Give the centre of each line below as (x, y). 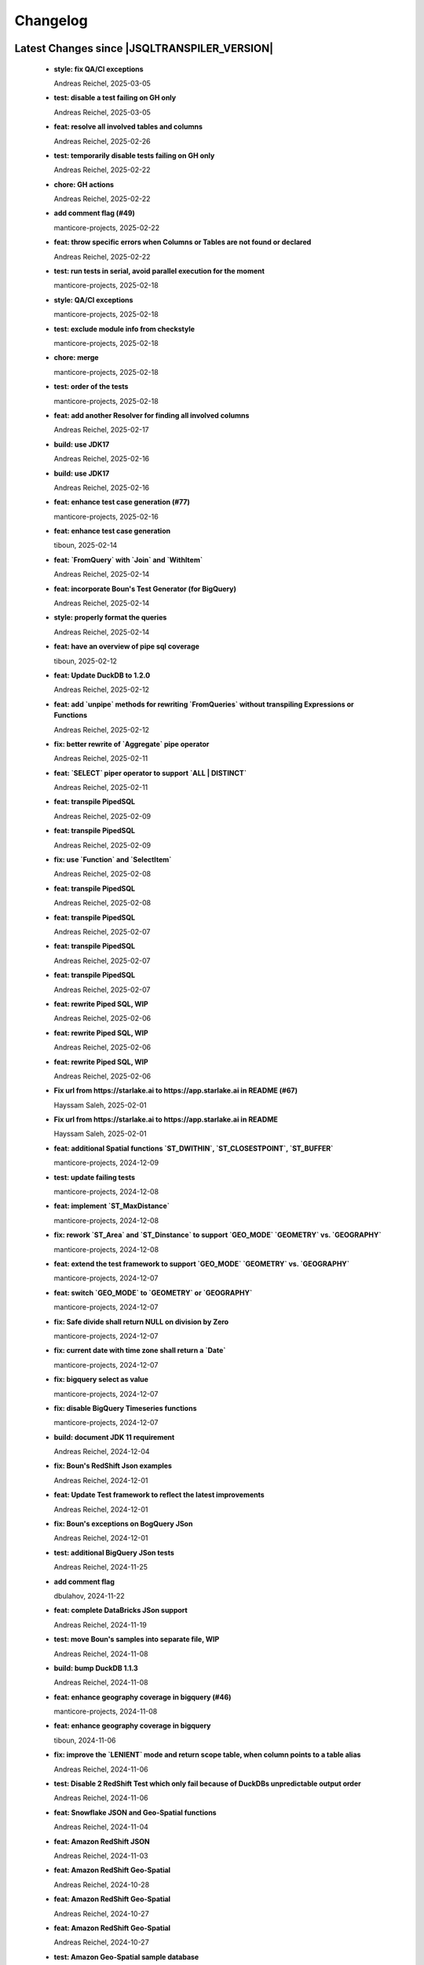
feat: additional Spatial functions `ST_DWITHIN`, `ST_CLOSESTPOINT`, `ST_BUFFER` (194, 1148)
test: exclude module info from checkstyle (124, 329)
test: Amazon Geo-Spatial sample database (126, 1956)
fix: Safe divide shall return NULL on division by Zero (141, 1321)
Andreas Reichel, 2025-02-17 (101, 430)
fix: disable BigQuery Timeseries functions (125, 1408)
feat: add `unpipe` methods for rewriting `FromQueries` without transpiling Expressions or (204, 704)
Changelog (51, 20)
